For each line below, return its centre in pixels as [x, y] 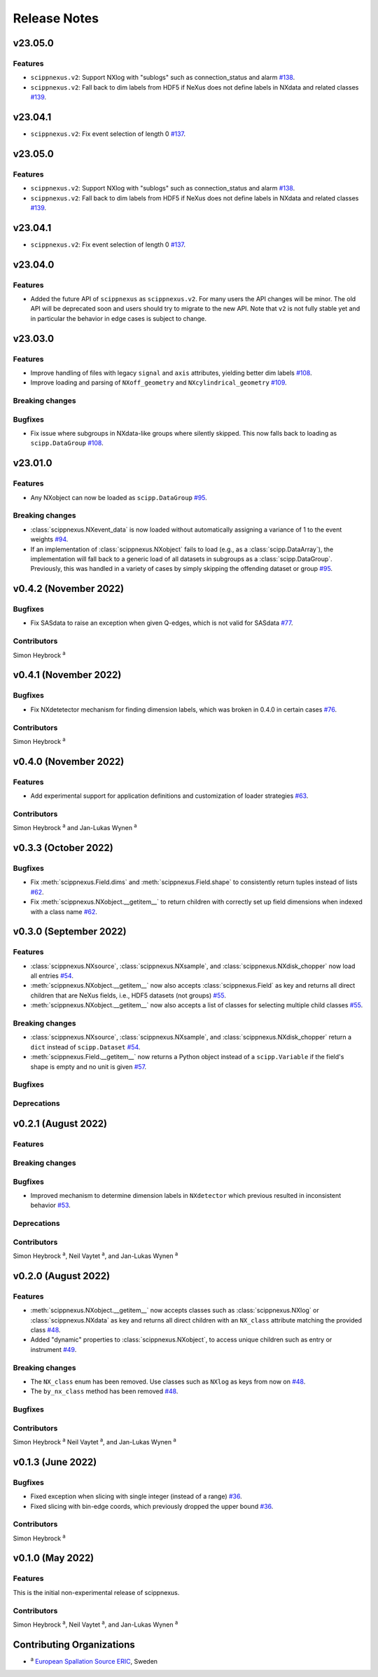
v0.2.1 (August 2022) [60, 1124]
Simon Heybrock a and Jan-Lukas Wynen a [75, 827]
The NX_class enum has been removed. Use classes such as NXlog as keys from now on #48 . [168, 1381]
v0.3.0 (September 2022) [70, 932]
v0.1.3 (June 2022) [55, 1462]
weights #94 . [49, 539]
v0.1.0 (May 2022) [54, 1558]
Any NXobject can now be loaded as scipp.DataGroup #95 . [119, 497]
